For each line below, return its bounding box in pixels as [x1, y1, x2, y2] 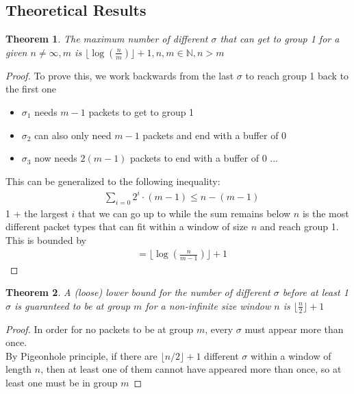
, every [205, 321, 233, 336]
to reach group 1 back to [245, 68, 349, 82]
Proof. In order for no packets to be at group [5, 321, 194, 336]
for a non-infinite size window [145, 298, 271, 312]
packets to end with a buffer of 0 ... [130, 151, 278, 165]
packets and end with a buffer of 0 [142, 127, 287, 142]
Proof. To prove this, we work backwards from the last [5, 68, 234, 82]
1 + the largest [5, 206, 68, 220]
